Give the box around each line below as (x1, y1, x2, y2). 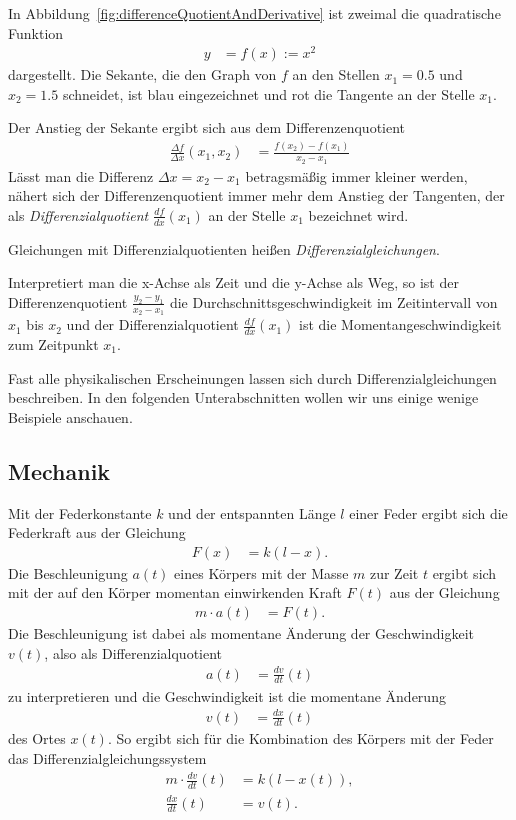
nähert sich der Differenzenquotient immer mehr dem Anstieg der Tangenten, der (8, 185, 505, 206)
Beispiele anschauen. (8, 406, 133, 427)
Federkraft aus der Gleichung (8, 522, 186, 543)
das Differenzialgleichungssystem (8, 748, 207, 769)
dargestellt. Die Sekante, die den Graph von (8, 64, 277, 85)
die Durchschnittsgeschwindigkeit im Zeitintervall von (169, 291, 498, 312)
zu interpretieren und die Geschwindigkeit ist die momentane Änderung (8, 685, 446, 706)
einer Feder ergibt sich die (349, 502, 508, 523)
